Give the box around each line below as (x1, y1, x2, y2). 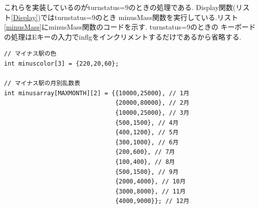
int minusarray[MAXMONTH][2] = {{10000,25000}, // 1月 (4, 89, 189, 97)
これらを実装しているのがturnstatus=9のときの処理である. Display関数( (4, 2, 236, 12)
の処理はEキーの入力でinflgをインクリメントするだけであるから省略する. (4, 31, 241, 42)
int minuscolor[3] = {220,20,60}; (4, 60, 119, 67)
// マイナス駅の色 (4, 50, 57, 58)
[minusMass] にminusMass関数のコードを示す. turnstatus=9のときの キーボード (4, 22, 256, 32)
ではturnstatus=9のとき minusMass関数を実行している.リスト (41, 12, 238, 22)
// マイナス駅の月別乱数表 (4, 80, 81, 87)
